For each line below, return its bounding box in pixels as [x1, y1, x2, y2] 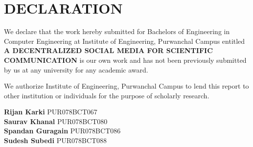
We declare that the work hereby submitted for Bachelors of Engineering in [4, 26, 230, 37]
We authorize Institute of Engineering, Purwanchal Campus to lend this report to [4, 81, 249, 91]
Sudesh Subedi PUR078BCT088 [4, 135, 107, 146]
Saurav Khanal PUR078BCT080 [4, 116, 108, 126]
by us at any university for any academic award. [4, 64, 148, 74]
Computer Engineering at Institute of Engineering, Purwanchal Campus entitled [4, 36, 245, 46]
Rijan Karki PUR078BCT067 [4, 107, 97, 117]
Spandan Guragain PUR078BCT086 [4, 126, 121, 136]
